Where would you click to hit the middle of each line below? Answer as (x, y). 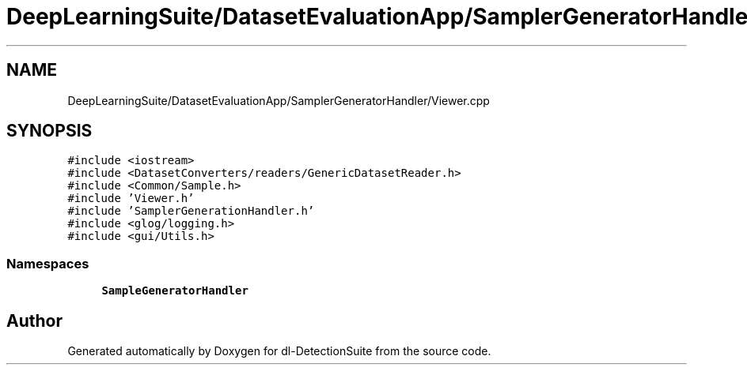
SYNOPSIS (49, 131)
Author (34, 320)
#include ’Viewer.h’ (131, 199)
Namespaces (48, 263)
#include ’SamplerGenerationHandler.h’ (191, 211)
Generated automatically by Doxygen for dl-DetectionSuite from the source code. (279, 351)
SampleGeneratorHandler (175, 291)
